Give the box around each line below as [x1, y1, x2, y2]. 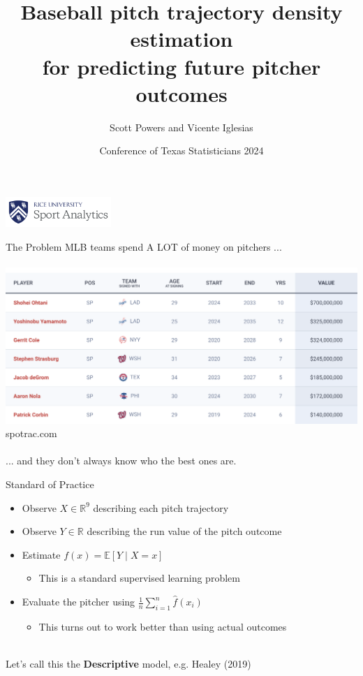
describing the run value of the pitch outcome [87, 524, 282, 538]
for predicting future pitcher [42, 52, 321, 80]
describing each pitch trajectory [93, 500, 229, 515]
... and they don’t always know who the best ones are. [6, 453, 237, 468]
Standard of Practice [6, 477, 94, 492]
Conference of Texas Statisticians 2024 [99, 143, 264, 158]
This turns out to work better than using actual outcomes [38, 619, 287, 633]
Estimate [22, 547, 61, 561]
